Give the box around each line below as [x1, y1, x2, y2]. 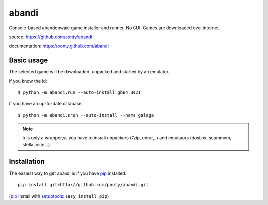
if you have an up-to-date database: [9, 101, 83, 107]
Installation [9, 157, 45, 166]
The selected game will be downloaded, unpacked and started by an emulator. [9, 69, 170, 75]
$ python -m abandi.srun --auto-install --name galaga [18, 112, 154, 118]
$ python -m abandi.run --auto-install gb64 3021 [18, 90, 141, 95]
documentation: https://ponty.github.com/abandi [9, 43, 109, 49]
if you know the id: [9, 78, 47, 84]
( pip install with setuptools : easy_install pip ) [9, 193, 109, 199]
